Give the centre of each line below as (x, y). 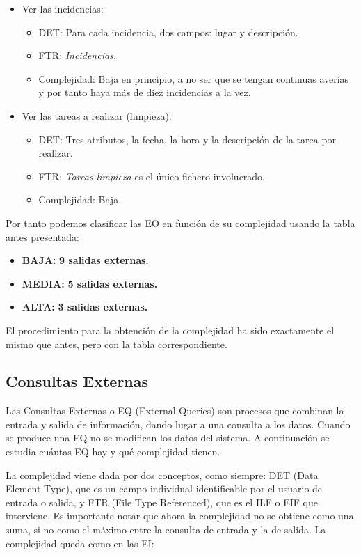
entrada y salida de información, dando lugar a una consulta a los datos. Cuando (178, 424)
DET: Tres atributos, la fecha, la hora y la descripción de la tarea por (187, 139)
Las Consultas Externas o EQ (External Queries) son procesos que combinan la (175, 411)
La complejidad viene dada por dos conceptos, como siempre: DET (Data (162, 475)
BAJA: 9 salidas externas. (85, 260)
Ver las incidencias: (63, 8)
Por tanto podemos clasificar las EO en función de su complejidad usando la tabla (180, 222)
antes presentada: (42, 236)
